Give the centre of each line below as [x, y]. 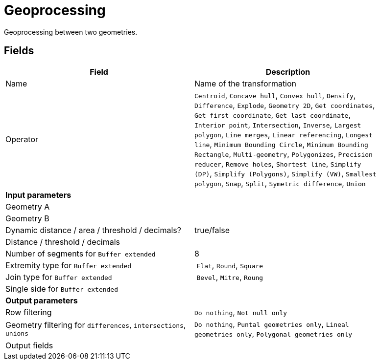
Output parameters [42, 300]
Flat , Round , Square [230, 265]
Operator [22, 139]
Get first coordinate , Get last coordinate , [273, 115]
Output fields [29, 345]
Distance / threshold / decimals [63, 242]
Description [288, 72]
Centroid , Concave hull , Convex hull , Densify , [275, 95]
